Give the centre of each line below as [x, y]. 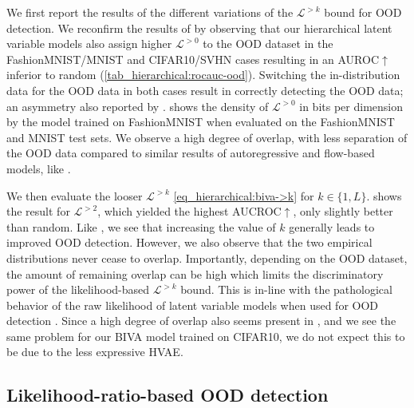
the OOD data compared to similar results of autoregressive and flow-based [191, 153]
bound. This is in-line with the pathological [286, 289]
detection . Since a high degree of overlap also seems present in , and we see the [201, 321]
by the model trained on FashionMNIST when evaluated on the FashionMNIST [201, 122]
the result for [38, 211]
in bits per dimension [351, 106]
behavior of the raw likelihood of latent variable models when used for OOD [193, 305]
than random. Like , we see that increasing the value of [141, 226]
